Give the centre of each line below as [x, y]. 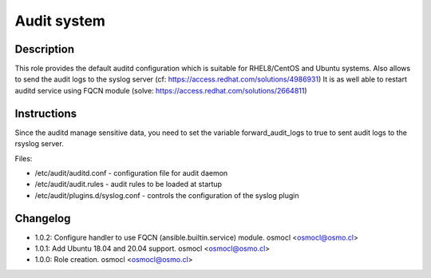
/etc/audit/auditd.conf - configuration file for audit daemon [131, 173]
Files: [24, 158]
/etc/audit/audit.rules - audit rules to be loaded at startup [129, 185]
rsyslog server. [39, 144]
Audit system [60, 21]
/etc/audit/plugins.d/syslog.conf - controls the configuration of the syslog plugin [167, 195]
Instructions [46, 113]
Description [45, 49]
